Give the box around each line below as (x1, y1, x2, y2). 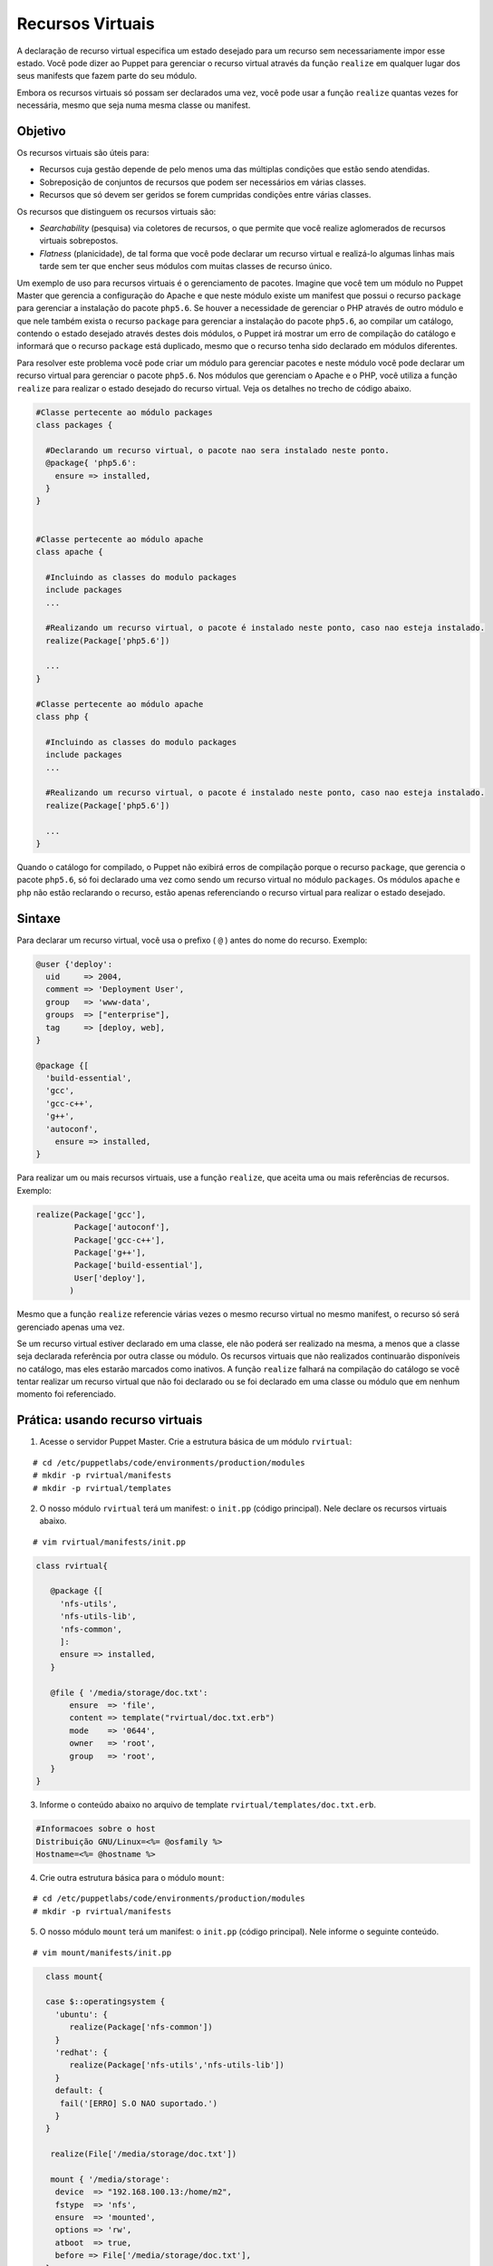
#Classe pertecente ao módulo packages (35, 407, 213, 417)
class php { (35, 712, 90, 722)
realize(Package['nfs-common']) (69, 2022, 213, 2032)
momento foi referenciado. (16, 1389, 117, 1399)
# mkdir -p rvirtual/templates (33, 1483, 172, 1493)
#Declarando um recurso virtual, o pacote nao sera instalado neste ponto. (45, 445, 390, 455)
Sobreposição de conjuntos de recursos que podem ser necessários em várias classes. (39, 177, 367, 188)
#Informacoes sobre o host (35, 1824, 156, 1835)
